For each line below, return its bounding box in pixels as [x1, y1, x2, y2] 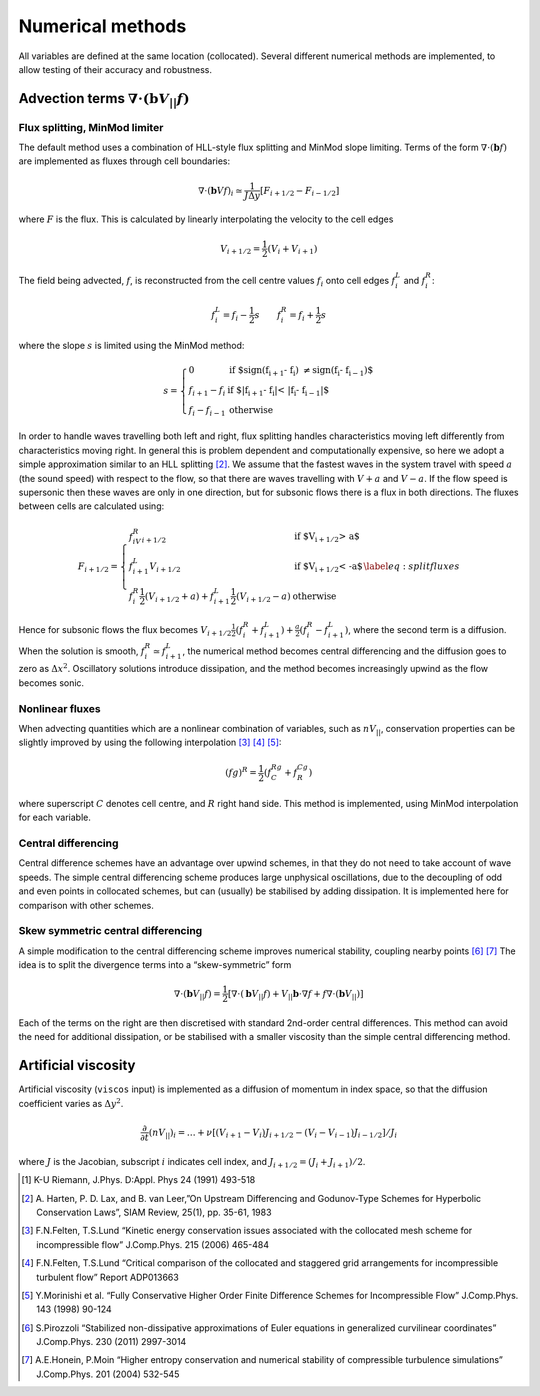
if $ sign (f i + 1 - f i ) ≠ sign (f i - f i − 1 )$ [228, 365, 374, 379]
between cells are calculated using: [18, 500, 165, 512]
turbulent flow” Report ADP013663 [36, 1271, 179, 1283]
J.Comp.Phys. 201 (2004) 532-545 [36, 1368, 180, 1380]
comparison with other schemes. [18, 899, 154, 911]
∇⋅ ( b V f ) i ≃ [198, 185, 244, 198]
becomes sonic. [18, 676, 85, 689]
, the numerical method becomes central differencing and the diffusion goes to [182, 645, 507, 657]
